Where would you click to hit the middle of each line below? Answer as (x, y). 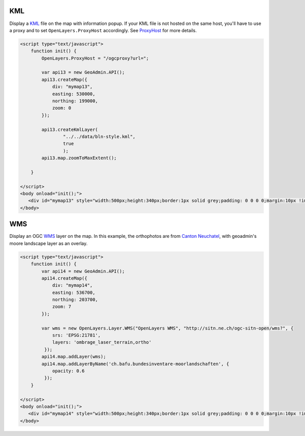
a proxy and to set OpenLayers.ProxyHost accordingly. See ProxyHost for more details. (103, 30)
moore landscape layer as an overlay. (49, 243)
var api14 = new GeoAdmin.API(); (83, 271)
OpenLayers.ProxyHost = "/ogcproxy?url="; (95, 58)
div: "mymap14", (72, 285)
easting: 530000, (74, 94)
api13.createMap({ (64, 79)
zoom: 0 (62, 108)
